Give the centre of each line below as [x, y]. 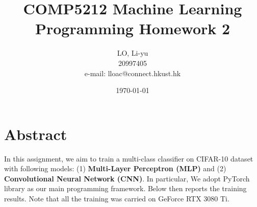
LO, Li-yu [133, 53]
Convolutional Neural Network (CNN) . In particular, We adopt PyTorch [127, 178]
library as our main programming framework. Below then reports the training [125, 188]
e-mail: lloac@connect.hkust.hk [133, 73]
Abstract [36, 134]
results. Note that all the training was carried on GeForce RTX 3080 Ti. [117, 198]
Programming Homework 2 [133, 28]
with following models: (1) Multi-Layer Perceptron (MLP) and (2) [115, 168]
